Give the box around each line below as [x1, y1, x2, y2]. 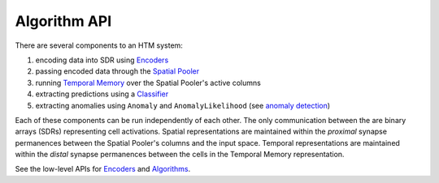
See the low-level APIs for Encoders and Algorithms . [15, 164, 191, 174]
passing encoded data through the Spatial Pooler [35, 66, 200, 76]
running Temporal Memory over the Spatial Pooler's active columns [35, 78, 262, 87]
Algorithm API [15, 12, 112, 30]
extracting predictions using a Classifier [35, 89, 169, 99]
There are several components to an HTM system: [15, 40, 183, 50]
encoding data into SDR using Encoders [35, 55, 169, 65]
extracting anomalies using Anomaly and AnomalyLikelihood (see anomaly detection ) [35, 100, 331, 110]
